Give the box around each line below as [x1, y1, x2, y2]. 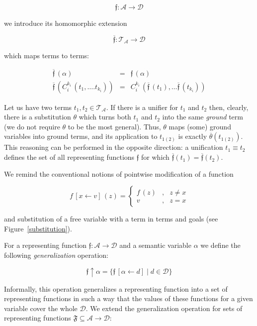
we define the [200, 240, 241, 250]
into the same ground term [162, 111, 243, 122]
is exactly [178, 131, 207, 141]
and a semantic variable [119, 240, 191, 250]
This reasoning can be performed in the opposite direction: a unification [4, 142, 223, 152]
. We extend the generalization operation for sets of [86, 303, 243, 313]
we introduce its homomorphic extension [4, 18, 127, 28]
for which [141, 152, 170, 162]
